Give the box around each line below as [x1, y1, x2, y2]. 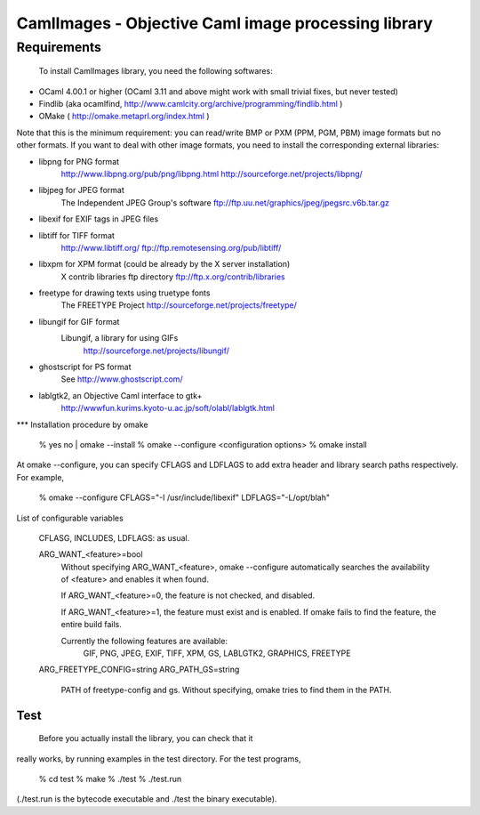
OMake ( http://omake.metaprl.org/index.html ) [38, 111, 210, 122]
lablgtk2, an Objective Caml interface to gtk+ [38, 390, 203, 400]
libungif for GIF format [38, 316, 120, 327]
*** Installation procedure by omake [16, 419, 148, 430]
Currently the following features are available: [60, 635, 228, 646]
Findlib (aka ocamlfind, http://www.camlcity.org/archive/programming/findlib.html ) [38, 98, 343, 109]
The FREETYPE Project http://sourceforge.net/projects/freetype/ [60, 300, 297, 311]
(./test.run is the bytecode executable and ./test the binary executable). [16, 794, 277, 804]
